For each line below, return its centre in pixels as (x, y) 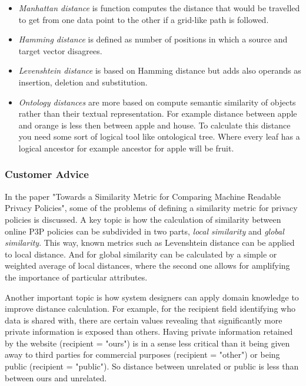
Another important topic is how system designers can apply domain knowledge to (152, 297)
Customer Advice (47, 174)
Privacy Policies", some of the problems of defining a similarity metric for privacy (151, 208)
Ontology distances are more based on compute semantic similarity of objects (157, 102)
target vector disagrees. (60, 50)
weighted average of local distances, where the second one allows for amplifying (147, 265)
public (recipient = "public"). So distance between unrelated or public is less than (152, 366)
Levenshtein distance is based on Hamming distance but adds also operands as (160, 70)
